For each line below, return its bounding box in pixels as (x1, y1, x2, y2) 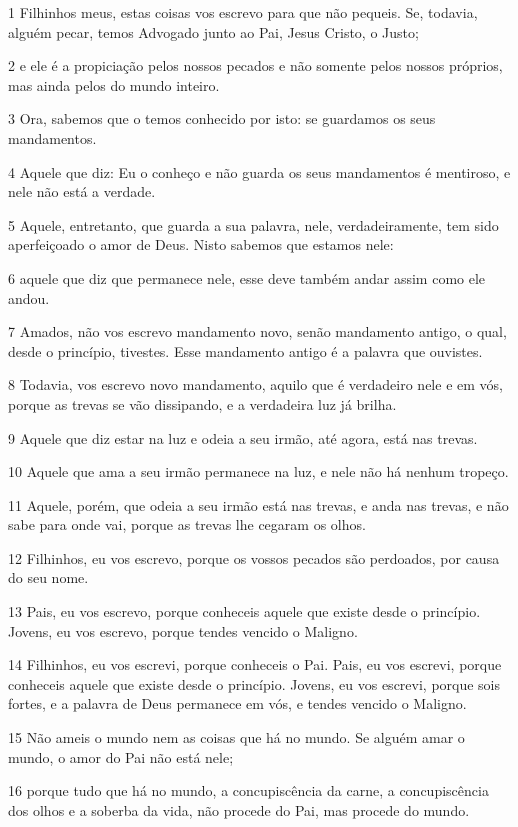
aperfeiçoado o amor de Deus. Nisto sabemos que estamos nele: (8, 234, 394, 255)
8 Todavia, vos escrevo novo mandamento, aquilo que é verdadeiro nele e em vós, (8, 374, 503, 395)
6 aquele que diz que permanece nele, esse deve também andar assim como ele (8, 267, 486, 288)
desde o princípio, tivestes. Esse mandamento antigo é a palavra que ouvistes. (8, 340, 483, 361)
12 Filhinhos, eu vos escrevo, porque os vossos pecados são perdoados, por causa (8, 547, 500, 568)
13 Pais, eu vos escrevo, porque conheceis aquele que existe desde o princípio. (8, 601, 481, 622)
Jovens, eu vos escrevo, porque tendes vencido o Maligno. (8, 620, 358, 641)
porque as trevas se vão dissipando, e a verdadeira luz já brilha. (8, 393, 397, 414)
